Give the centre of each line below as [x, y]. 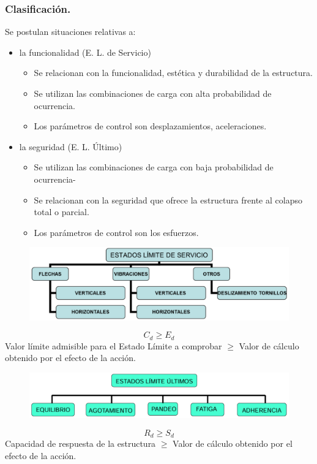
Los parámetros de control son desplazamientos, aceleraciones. [150, 126]
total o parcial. [62, 212]
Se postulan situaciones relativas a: [70, 32]
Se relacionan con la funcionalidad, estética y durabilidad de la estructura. [173, 73]
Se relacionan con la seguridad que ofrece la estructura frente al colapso [168, 200]
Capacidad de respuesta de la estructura [80, 443]
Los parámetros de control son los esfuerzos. [116, 232]
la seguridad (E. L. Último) [71, 146]
